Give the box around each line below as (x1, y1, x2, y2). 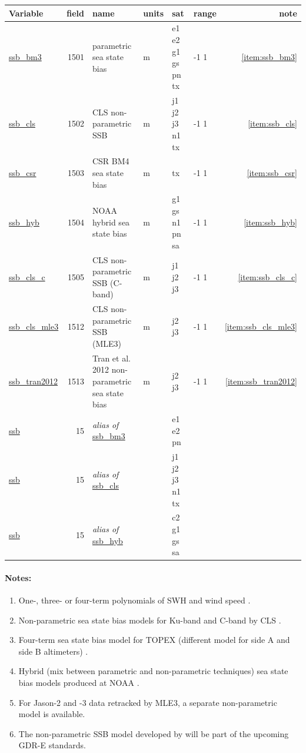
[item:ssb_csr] (247, 166, 297, 178)
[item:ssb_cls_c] (238, 271, 297, 283)
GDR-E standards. (18, 739, 86, 751)
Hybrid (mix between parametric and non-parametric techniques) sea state (18, 665, 288, 677)
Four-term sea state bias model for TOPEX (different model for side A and (18, 633, 290, 646)
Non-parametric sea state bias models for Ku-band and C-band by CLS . (18, 613, 281, 626)
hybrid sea (92, 215, 130, 228)
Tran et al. (92, 351, 131, 364)
